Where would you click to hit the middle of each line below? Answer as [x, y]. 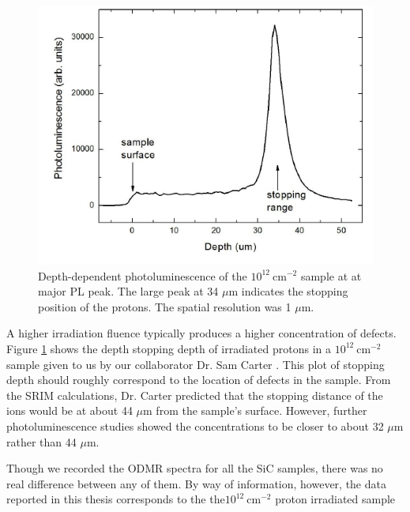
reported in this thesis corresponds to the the [116, 499]
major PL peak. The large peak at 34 [128, 291]
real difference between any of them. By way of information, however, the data [196, 483]
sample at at [331, 275]
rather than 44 [41, 441]
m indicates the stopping [288, 291]
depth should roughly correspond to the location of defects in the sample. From [199, 380]
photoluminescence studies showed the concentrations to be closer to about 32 [195, 425]
